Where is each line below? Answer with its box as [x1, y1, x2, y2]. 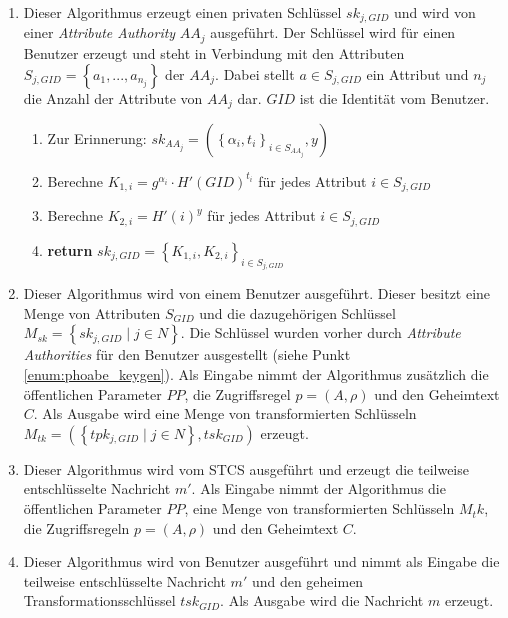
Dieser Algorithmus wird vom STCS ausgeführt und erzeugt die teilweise [23, 458, 469, 479]
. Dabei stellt [215, 63, 295, 84]
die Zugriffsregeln [23, 517, 130, 538]
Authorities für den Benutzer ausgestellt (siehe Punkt [23, 344, 351, 365]
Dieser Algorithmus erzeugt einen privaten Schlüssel [23, 2, 342, 22]
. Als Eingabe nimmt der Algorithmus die [191, 478, 446, 499]
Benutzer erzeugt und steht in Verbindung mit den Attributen [23, 42, 405, 63]
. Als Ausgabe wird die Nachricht [220, 590, 424, 611]
